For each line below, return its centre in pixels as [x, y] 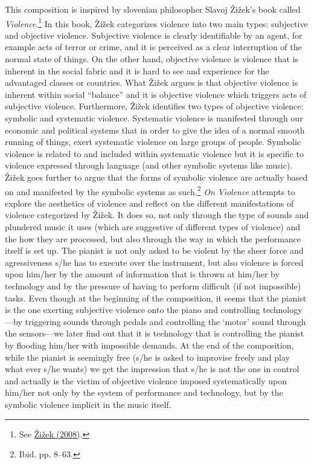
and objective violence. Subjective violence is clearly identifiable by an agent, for [154, 35]
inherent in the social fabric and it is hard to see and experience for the [137, 70]
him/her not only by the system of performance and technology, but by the [144, 392]
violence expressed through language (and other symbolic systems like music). [149, 165]
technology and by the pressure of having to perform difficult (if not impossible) [153, 285]
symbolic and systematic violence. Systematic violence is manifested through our [154, 118]
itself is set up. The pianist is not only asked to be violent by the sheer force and [154, 250]
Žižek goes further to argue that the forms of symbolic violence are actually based [156, 177]
